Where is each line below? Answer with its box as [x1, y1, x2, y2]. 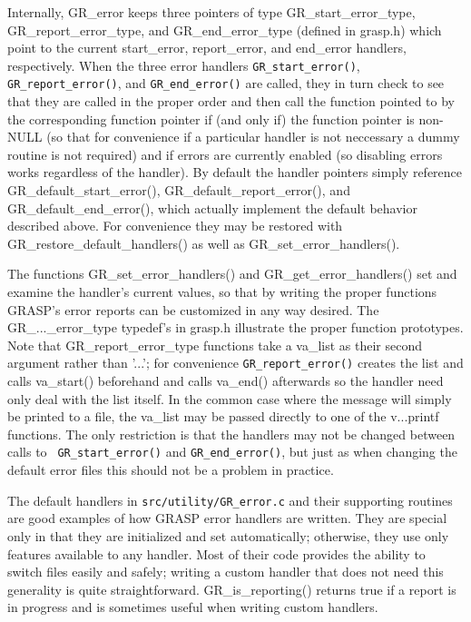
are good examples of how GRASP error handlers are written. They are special [7, 508, 447, 528]
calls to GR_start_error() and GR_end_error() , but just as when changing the [7, 442, 457, 461]
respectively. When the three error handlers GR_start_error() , [7, 55, 360, 74]
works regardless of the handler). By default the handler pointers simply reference [7, 163, 463, 182]
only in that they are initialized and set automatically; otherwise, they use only [7, 526, 449, 545]
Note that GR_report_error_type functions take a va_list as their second [7, 335, 423, 354]
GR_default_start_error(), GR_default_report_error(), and [7, 181, 350, 200]
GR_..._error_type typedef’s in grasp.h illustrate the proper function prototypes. [7, 318, 464, 337]
